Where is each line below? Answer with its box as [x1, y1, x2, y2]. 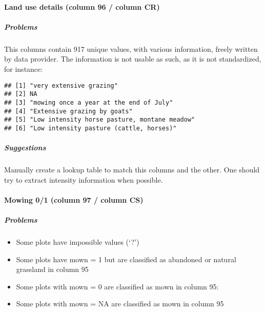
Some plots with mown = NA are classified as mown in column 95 [16, 298, 224, 309]
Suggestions [4, 142, 46, 153]
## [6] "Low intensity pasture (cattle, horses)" [4, 124, 177, 132]
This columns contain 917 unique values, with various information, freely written [4, 43, 258, 54]
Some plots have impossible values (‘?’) [16, 236, 139, 247]
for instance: [4, 63, 43, 74]
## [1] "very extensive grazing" [4, 82, 118, 89]
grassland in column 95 [16, 264, 89, 275]
